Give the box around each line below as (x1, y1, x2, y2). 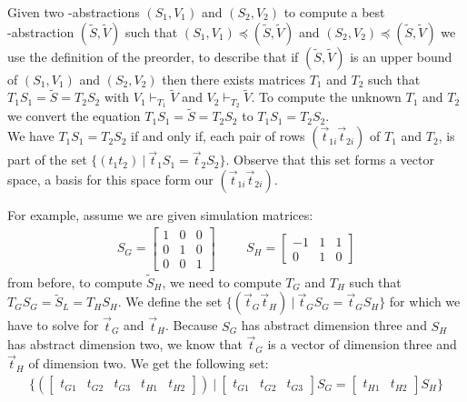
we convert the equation (7, 106, 141, 126)
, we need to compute (162, 272, 282, 291)
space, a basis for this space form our (7, 169, 214, 188)
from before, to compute (7, 272, 143, 291)
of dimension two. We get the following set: (28, 354, 269, 373)
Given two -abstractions (7, 3, 140, 21)
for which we (389, 292, 461, 311)
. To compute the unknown (251, 87, 402, 106)
